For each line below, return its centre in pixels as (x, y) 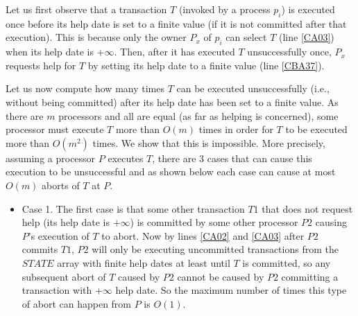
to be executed (316, 129)
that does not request (307, 208)
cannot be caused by (221, 276)
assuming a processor (51, 158)
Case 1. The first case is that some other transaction (133, 208)
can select (246, 37)
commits (40, 249)
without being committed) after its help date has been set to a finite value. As (172, 102)
